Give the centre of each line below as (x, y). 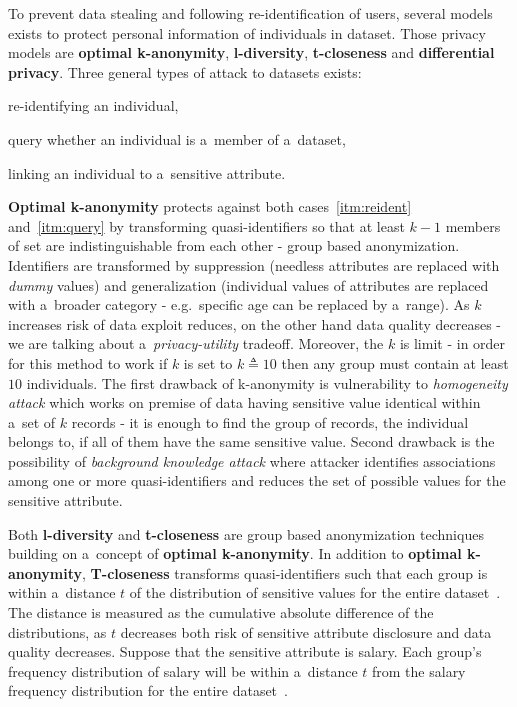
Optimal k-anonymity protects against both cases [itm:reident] (210, 206)
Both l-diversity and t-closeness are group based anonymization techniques (246, 533)
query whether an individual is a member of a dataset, (177, 138)
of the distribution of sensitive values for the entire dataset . (315, 592)
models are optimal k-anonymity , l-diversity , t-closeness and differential (251, 52)
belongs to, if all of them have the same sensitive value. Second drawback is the (251, 441)
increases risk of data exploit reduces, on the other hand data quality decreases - (254, 323)
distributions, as (57, 631)
